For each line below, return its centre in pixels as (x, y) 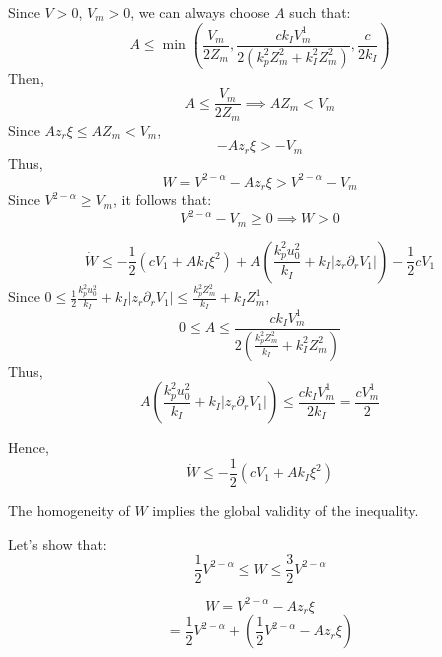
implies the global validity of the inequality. (285, 509)
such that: (320, 12)
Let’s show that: (57, 543)
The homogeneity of (69, 509)
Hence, (28, 447)
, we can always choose (200, 12)
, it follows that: (162, 199)
